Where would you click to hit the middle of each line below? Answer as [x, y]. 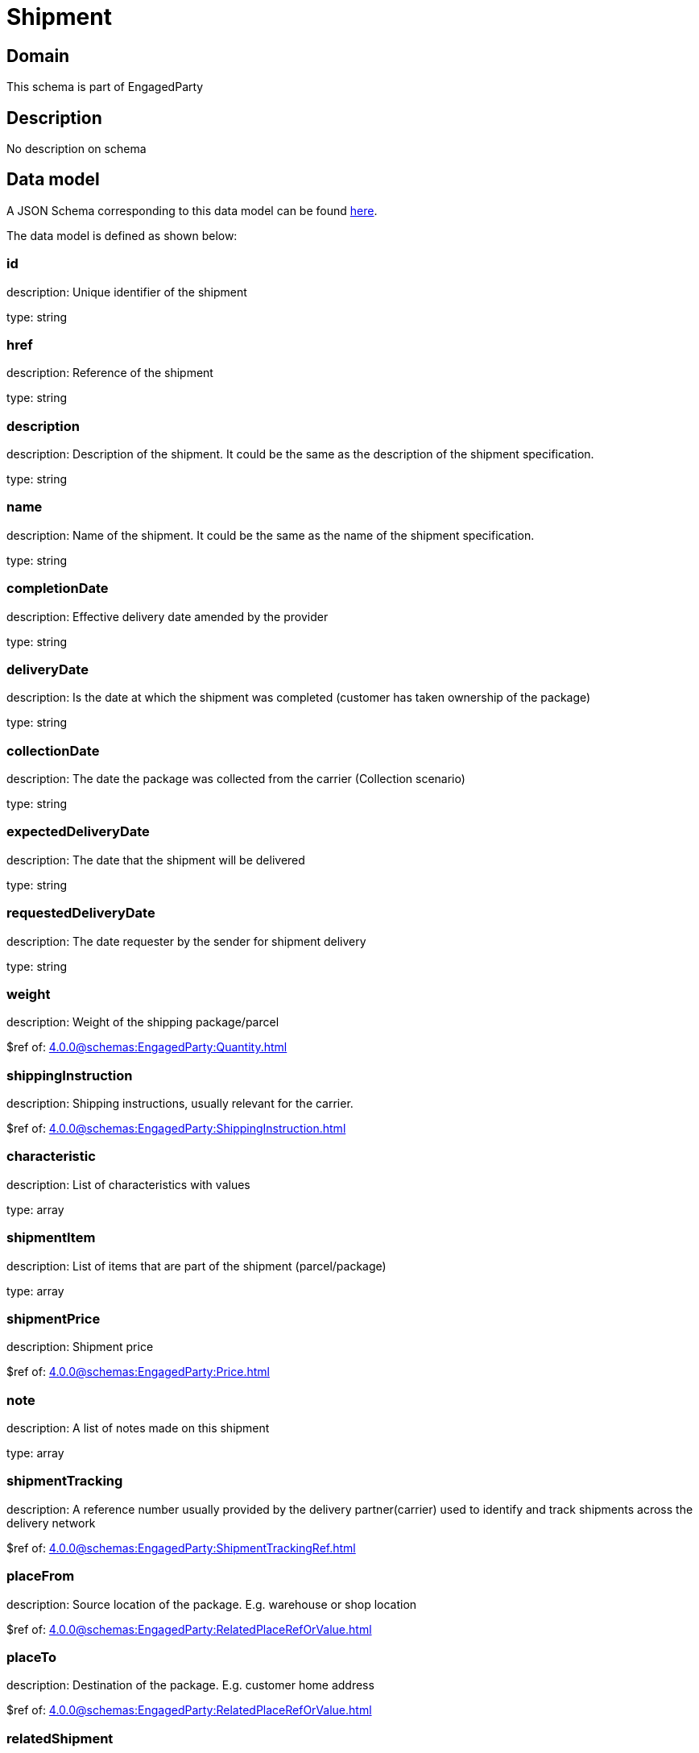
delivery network [51, 1523]
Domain [38, 56]
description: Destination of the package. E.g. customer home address [190, 1685]
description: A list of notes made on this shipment [138, 1428]
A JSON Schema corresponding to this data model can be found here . [192, 210]
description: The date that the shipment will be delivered [156, 860]
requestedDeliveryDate [81, 913]
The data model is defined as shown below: [122, 235]
